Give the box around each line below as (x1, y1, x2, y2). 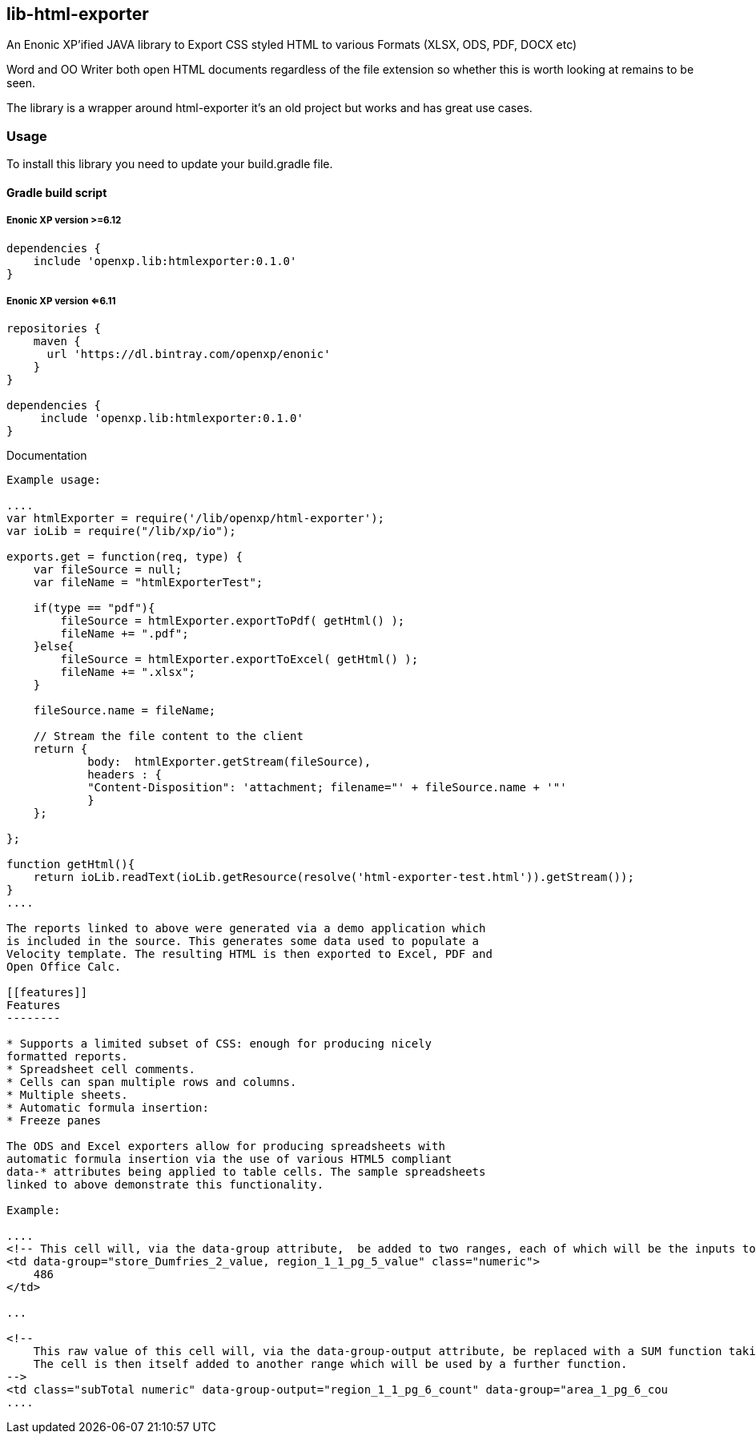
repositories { (6, 322, 102, 336)
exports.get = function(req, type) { (6, 550, 243, 564)
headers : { (87, 768, 162, 782)
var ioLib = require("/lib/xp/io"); (6, 525, 236, 538)
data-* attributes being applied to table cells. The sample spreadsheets (6, 1165, 486, 1179)
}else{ (33, 640, 74, 654)
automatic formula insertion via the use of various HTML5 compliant (6, 1152, 452, 1166)
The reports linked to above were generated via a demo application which (6, 922, 486, 935)
